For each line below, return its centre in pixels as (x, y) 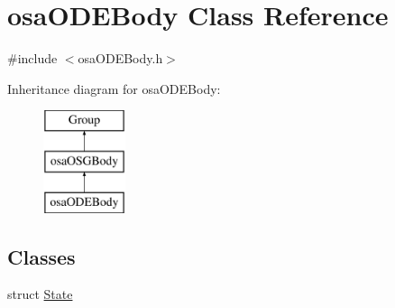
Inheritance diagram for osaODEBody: (114, 88)
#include (32, 58)
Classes (41, 256)
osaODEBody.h (120, 58)
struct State (40, 294)
